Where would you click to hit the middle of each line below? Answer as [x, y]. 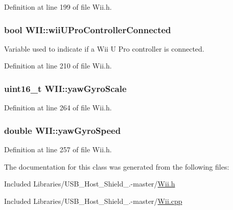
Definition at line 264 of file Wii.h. [58, 108]
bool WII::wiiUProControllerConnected [88, 29]
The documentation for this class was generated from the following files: [117, 166]
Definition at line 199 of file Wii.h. [58, 7]
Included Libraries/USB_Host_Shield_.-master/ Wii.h [90, 184]
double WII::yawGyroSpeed [63, 130]
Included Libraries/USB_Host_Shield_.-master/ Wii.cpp [93, 201]
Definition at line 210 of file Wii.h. [58, 66]
